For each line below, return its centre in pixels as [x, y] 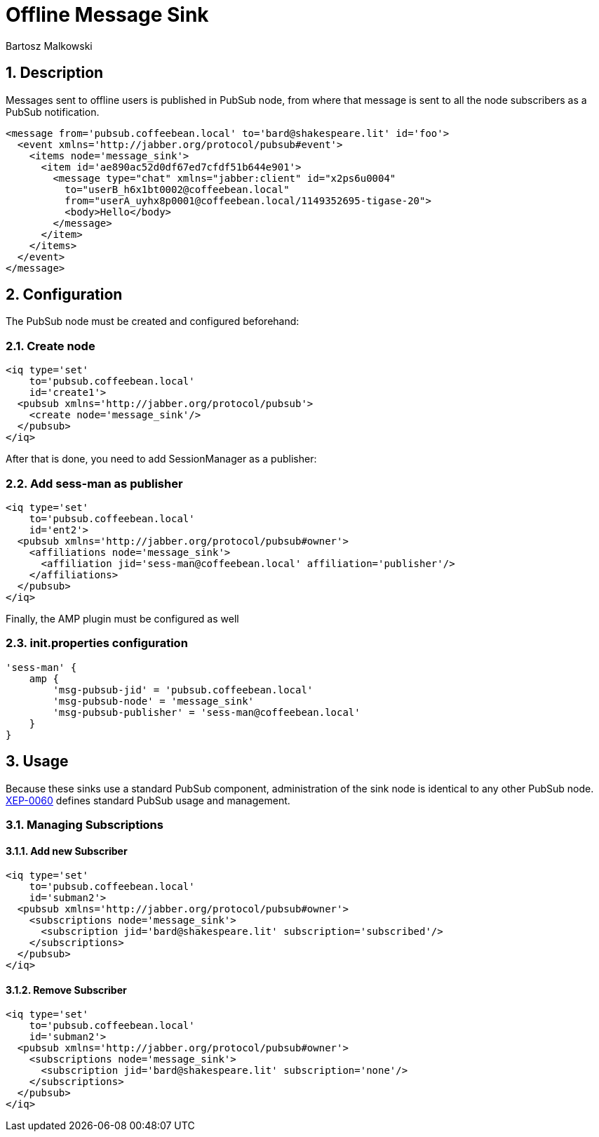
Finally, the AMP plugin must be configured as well [122, 618]
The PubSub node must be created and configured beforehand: [153, 321]
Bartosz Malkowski [49, 46]
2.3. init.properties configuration [97, 643]
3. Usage [37, 762]
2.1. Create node [51, 346]
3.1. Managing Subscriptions [85, 824]
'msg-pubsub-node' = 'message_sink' [154, 701]
